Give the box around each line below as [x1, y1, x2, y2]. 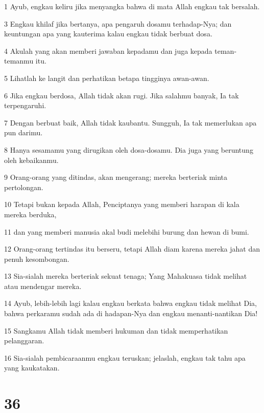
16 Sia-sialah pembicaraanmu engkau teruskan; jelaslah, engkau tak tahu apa [4, 352, 246, 363]
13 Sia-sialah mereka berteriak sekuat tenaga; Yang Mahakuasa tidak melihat [4, 271, 247, 281]
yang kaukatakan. [4, 362, 60, 373]
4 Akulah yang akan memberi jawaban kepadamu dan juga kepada [4, 45, 212, 56]
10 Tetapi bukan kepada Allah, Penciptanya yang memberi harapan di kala [4, 199, 239, 210]
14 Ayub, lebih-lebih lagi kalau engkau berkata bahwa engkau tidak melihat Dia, [4, 298, 257, 308]
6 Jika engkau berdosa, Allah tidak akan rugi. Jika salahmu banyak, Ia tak [4, 90, 239, 100]
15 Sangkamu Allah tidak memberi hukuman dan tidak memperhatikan [4, 325, 228, 336]
